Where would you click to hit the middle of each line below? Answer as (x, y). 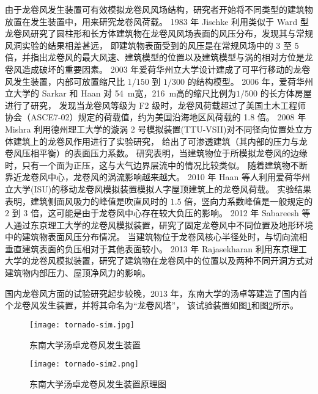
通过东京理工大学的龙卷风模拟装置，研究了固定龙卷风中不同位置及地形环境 (163, 224)
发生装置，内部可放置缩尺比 (69, 81)
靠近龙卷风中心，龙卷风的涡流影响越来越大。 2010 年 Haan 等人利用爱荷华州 (157, 177)
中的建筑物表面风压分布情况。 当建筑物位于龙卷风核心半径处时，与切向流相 (156, 237)
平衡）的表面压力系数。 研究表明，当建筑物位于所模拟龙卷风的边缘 (173, 153)
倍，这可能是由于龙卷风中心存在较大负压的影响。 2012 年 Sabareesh (165, 213)
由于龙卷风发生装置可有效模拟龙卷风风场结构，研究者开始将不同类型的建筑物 (159, 9)
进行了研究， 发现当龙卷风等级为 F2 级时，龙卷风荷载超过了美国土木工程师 (156, 105)
